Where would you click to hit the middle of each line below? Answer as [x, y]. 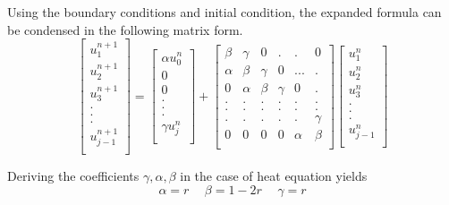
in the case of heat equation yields [274, 176]
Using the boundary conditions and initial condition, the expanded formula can [224, 12]
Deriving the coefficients [73, 176]
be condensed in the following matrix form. [125, 29]
